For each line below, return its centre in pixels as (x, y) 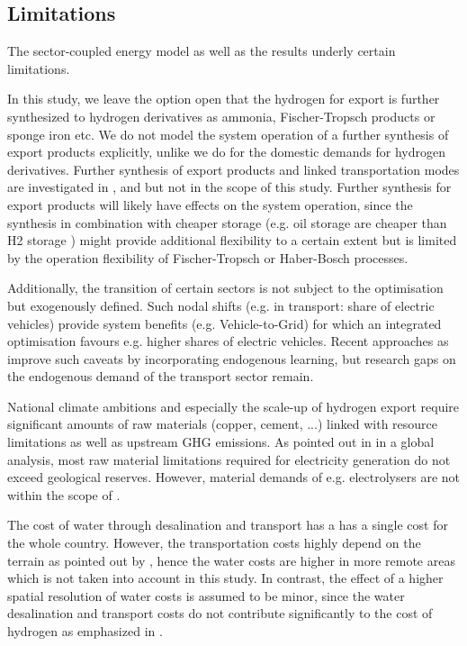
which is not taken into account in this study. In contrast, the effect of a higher (225, 578)
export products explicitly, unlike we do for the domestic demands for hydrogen (226, 152)
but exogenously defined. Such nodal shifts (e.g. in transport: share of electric (221, 305)
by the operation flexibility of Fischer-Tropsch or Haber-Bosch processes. (208, 257)
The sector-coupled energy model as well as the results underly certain (202, 51)
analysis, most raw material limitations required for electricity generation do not (229, 459)
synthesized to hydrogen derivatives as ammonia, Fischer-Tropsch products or (221, 116)
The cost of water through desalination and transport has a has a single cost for (228, 525)
